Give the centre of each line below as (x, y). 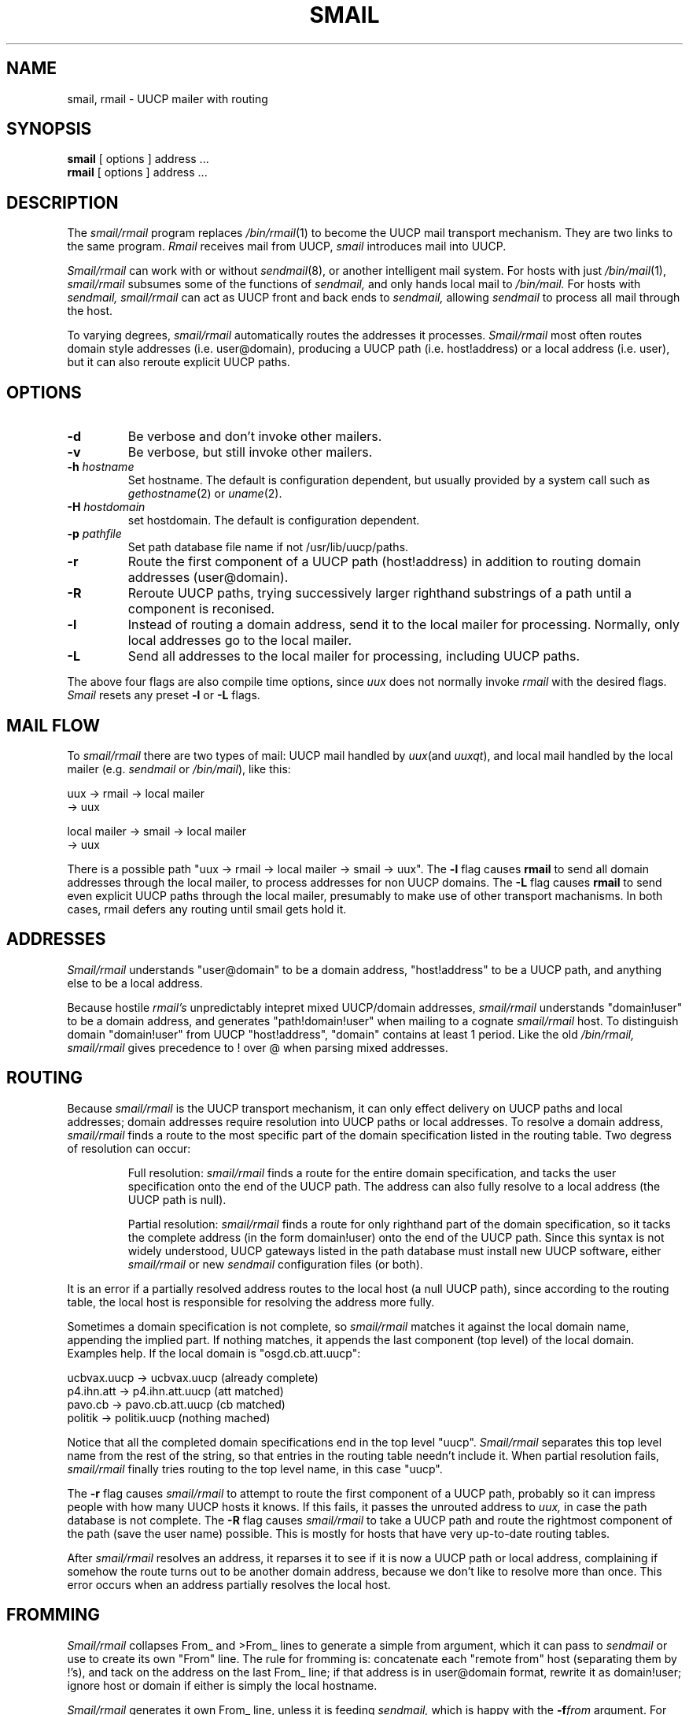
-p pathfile (94, 534)
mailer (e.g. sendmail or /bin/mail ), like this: (179, 769)
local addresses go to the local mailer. (240, 641)
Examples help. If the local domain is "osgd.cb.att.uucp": (214, 1353)
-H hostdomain (106, 507)
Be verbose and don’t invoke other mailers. (255, 437)
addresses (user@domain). (208, 578)
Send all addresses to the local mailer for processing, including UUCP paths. (354, 656)
